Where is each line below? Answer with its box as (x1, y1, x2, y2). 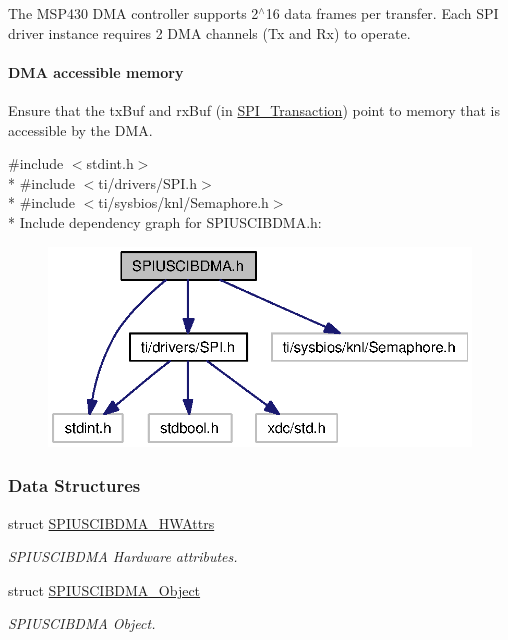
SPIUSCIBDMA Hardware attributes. (8, 546, 238, 567)
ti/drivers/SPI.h (98, 172, 198, 193)
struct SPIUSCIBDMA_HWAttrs (8, 512, 215, 533)
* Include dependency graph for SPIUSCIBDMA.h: (8, 211, 322, 232)
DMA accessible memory (8, 61, 184, 82)
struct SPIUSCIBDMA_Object (8, 579, 201, 600)
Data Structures (8, 473, 141, 498)
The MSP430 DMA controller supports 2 (8, 3, 259, 23)
